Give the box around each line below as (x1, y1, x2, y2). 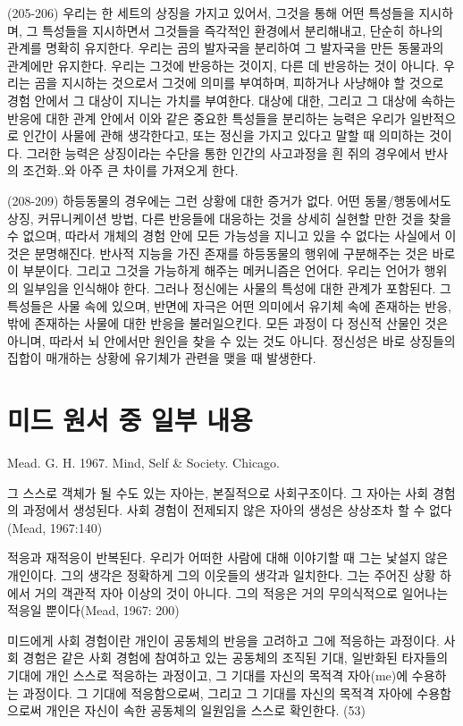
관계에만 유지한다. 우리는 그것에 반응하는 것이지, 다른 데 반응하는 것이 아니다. (7, 55, 440, 74)
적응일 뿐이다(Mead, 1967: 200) (7, 601, 180, 620)
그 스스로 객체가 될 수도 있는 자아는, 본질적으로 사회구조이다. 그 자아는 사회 (7, 483, 429, 502)
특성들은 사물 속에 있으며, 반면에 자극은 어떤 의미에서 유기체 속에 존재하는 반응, (7, 296, 451, 315)
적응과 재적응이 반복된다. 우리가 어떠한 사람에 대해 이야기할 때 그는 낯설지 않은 (7, 548, 449, 567)
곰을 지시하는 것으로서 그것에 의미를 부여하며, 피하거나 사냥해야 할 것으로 (34, 73, 444, 92)
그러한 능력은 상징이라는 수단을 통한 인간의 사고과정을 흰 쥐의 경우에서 (26, 143, 421, 162)
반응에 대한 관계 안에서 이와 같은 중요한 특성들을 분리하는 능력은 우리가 (7, 108, 406, 127)
